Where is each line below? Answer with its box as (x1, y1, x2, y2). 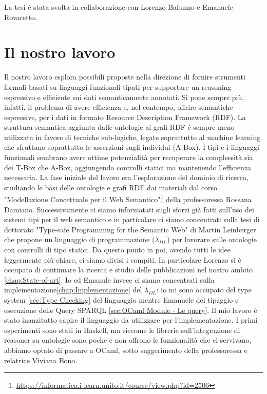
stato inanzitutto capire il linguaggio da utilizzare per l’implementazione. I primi (4, 314, 258, 325)
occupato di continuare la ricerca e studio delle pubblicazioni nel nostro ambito (4, 264, 253, 275)
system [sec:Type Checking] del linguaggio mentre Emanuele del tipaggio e (4, 294, 239, 305)
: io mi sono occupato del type (156, 284, 252, 295)
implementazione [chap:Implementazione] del (4, 284, 142, 295)
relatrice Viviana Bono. (4, 354, 78, 365)
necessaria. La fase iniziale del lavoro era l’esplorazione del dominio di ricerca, (4, 172, 249, 183)
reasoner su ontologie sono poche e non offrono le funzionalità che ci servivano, (4, 334, 252, 345)
